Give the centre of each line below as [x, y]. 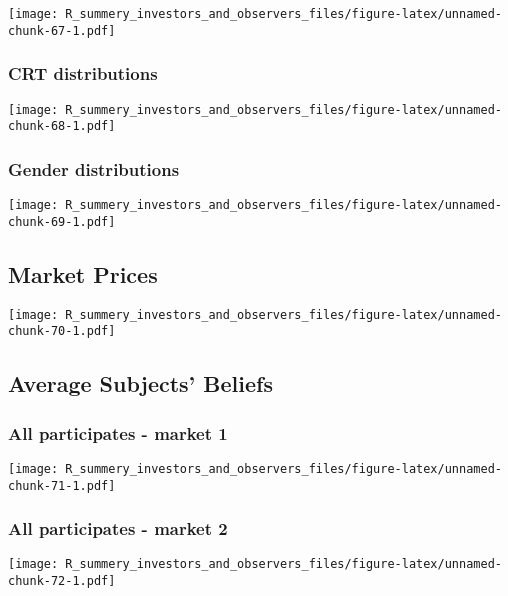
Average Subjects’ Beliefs [140, 383]
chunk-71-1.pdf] [62, 485]
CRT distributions [83, 73]
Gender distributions [94, 168]
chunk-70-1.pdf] [62, 331]
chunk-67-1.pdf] [62, 30]
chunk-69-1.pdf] [62, 221]
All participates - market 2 [118, 528]
